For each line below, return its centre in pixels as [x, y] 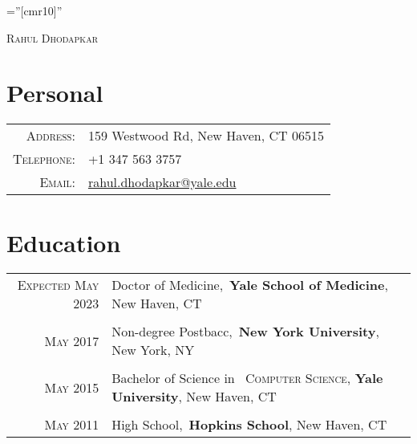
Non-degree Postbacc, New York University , [245, 332]
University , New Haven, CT [194, 397]
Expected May [58, 285]
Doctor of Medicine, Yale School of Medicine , [250, 285]
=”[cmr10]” [34, 10]
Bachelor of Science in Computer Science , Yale [247, 378]
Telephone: [44, 159]
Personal [55, 93]
